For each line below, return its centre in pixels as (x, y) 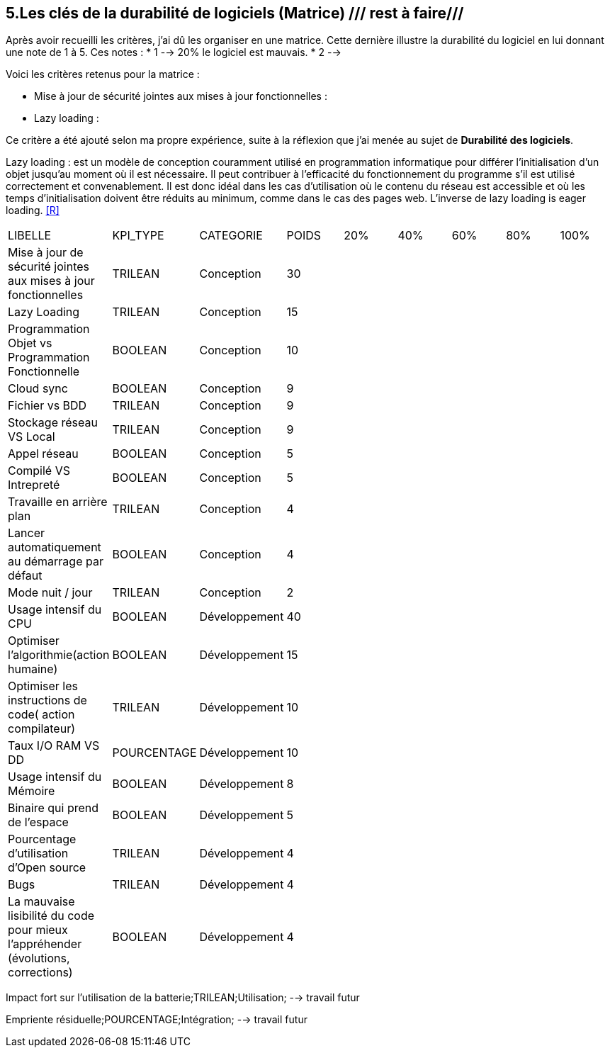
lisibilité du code (51, 916)
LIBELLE (30, 236)
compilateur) (42, 729)
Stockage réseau (53, 423)
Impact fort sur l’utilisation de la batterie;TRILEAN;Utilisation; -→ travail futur (183, 998)
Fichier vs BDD (47, 406)
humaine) (33, 669)
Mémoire (32, 791)
